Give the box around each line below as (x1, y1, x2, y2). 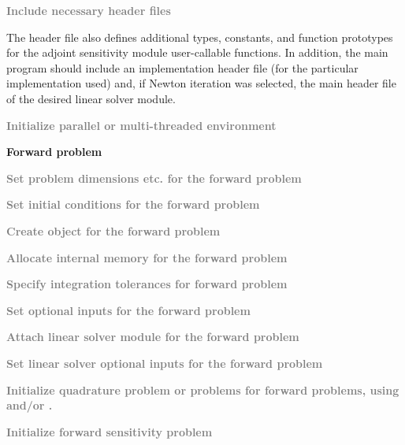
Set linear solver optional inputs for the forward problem (6, 354, 323, 371)
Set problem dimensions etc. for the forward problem (6, 169, 302, 186)
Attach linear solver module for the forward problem (6, 328, 299, 345)
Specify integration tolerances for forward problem (6, 276, 288, 292)
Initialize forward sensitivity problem (6, 423, 213, 439)
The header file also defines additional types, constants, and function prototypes (6, 28, 393, 45)
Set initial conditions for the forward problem (6, 196, 260, 213)
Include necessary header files (6, 2, 171, 18)
